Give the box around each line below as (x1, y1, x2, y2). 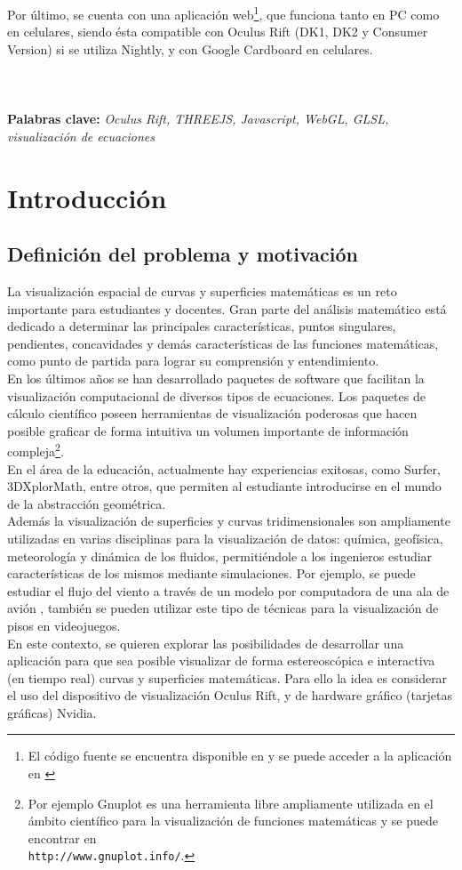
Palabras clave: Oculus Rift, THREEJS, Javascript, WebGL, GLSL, (7, 109, 389, 128)
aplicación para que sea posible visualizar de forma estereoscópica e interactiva (7, 651, 435, 670)
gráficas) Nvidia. (7, 703, 97, 721)
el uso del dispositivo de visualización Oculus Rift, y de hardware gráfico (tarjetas (7, 686, 452, 705)
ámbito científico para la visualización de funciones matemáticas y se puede (28, 811, 438, 830)
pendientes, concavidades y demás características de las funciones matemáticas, (7, 334, 439, 352)
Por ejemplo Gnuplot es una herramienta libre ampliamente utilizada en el (28, 793, 434, 812)
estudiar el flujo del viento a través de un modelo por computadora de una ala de (7, 581, 450, 600)
